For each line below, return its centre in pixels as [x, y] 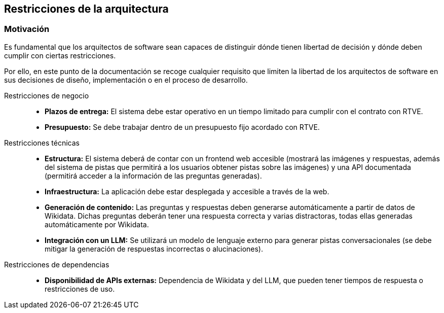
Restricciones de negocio [47, 95]
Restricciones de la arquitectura [86, 9]
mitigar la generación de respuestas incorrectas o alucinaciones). [154, 249]
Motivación [27, 29]
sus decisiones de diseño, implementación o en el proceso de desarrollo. [126, 80]
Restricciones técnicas [42, 143]
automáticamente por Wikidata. [97, 224]
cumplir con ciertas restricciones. [60, 55]
